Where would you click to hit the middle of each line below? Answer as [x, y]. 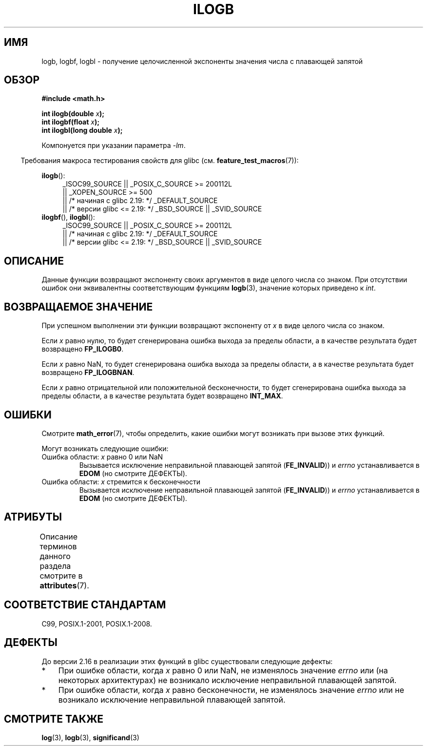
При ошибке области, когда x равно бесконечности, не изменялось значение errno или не [231, 690]
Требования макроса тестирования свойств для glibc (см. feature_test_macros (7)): [160, 161]
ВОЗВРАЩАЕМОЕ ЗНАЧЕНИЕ [78, 307]
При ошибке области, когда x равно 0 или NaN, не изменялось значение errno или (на [223, 670]
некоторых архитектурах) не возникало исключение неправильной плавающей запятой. [227, 680]
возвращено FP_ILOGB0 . [83, 349]
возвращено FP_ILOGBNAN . [88, 373]
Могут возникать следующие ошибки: [105, 448]
